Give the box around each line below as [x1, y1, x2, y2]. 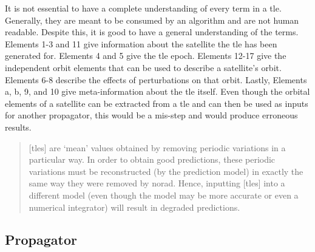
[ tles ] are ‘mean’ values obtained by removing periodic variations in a [29, 141, 286, 154]
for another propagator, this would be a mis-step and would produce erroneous [5, 109, 298, 121]
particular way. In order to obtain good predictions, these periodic [29, 153, 276, 166]
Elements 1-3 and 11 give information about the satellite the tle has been [5, 37, 277, 50]
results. [5, 120, 32, 133]
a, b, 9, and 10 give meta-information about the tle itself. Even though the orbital [5, 85, 310, 98]
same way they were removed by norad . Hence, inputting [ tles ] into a [29, 177, 285, 189]
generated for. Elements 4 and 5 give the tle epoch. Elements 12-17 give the [5, 49, 286, 62]
